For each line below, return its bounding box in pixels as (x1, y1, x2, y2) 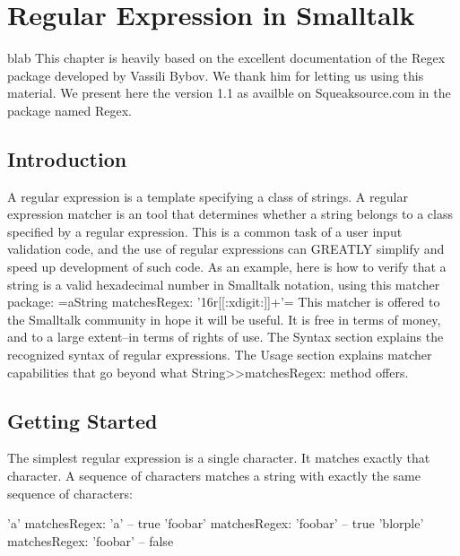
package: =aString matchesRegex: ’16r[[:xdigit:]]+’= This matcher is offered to (7, 292, 440, 311)
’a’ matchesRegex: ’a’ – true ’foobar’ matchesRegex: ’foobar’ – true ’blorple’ (7, 514, 424, 533)
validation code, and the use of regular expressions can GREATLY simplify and (7, 239, 445, 258)
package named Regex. (7, 100, 133, 119)
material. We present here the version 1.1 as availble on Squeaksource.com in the (7, 83, 451, 102)
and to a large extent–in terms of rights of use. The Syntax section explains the (7, 327, 444, 346)
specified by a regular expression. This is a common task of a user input (7, 222, 403, 240)
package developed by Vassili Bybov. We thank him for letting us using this (7, 65, 424, 84)
